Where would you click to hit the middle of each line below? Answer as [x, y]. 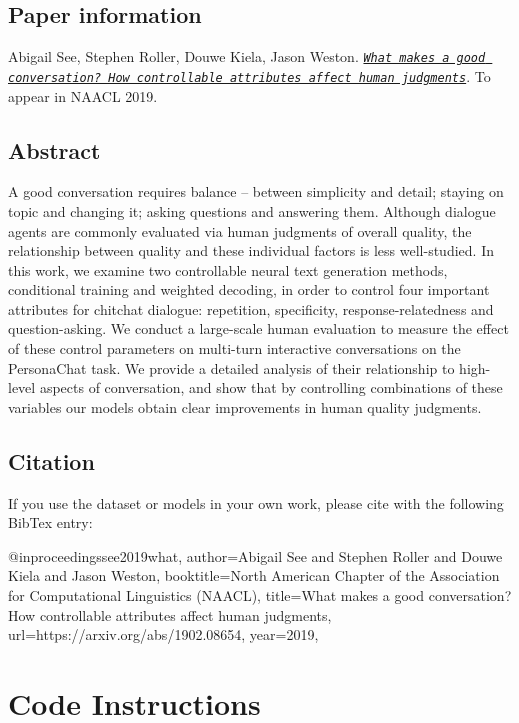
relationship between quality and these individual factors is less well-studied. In [251, 250]
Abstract [54, 149]
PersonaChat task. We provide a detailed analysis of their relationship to [231, 367]
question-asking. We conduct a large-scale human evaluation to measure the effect [258, 328]
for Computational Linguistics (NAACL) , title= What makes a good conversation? [260, 595]
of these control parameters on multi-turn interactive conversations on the [234, 348]
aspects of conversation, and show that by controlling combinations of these [271, 387]
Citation [51, 460]
